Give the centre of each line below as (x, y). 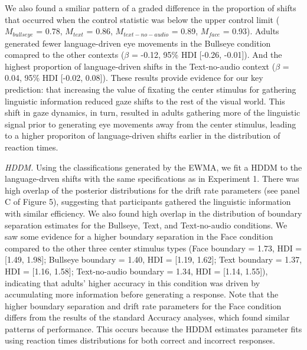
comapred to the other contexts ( (65, 55)
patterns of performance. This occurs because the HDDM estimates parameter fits (153, 328)
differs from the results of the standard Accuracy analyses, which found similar (147, 317)
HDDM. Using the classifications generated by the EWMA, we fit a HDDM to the (153, 167)
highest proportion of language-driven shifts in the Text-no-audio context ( (140, 66)
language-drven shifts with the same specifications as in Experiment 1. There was (152, 179)
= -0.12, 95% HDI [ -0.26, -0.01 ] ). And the (207, 55)
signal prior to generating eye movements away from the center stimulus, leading (151, 124)
